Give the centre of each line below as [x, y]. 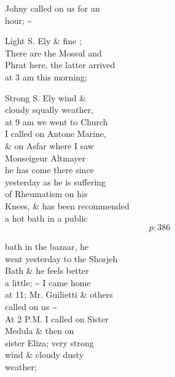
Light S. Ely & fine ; [43, 41]
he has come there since [49, 170]
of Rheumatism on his [46, 194]
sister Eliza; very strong [49, 342]
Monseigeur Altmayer [45, 157]
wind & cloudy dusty [45, 355]
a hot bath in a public [46, 218]
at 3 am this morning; [46, 76]
